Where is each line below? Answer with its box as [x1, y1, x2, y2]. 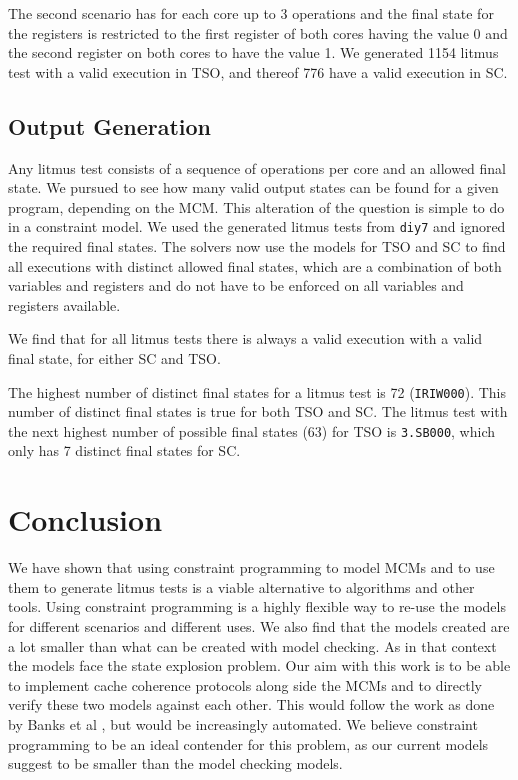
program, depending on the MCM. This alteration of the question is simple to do [8, 196, 505, 217]
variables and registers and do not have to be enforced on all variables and [8, 275, 464, 296]
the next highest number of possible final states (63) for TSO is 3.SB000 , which [8, 420, 496, 441]
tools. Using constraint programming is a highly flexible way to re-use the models [8, 596, 506, 617]
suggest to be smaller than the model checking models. [8, 753, 343, 774]
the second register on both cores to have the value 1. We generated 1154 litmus [8, 42, 499, 63]
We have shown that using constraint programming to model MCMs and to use [8, 557, 495, 578]
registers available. [8, 294, 121, 315]
